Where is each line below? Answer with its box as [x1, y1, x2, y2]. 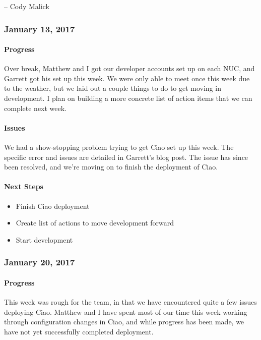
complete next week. [4, 102, 67, 113]
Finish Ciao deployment [16, 200, 90, 211]
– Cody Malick [4, 1, 49, 11]
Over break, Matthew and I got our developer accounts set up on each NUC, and [4, 63, 255, 74]
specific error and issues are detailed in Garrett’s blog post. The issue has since [4, 151, 248, 162]
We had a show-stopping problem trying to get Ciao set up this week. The [4, 142, 234, 152]
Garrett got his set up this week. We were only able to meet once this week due [4, 73, 250, 83]
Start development [16, 234, 73, 245]
